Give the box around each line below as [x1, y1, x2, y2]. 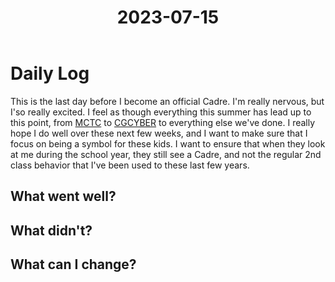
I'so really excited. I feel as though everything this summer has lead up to [10, 106, 312, 118]
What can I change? [10, 256, 137, 273]
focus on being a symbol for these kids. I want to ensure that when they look [10, 137, 326, 150]
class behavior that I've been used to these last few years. [10, 159, 250, 171]
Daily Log [10, 62, 90, 85]
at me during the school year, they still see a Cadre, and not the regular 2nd [10, 148, 322, 160]
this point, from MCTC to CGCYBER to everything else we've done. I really [10, 116, 316, 128]
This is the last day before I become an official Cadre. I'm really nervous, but [10, 95, 325, 107]
